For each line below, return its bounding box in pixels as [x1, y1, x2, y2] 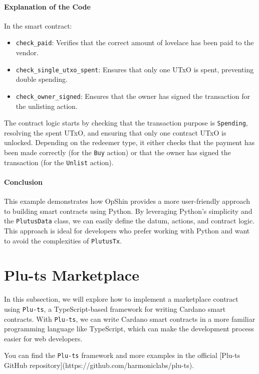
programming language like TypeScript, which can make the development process [4, 323, 254, 334]
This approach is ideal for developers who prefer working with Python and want [4, 225, 250, 235]
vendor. [16, 47, 39, 58]
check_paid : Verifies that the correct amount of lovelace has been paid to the [16, 37, 254, 48]
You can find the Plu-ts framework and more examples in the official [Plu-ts [4, 350, 240, 360]
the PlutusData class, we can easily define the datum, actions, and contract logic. [4, 215, 255, 226]
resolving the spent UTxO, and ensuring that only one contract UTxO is [4, 127, 226, 138]
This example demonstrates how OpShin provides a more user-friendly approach [4, 196, 250, 206]
